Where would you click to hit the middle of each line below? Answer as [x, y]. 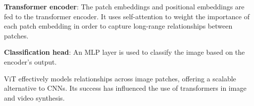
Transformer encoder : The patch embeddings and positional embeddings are [124, 6]
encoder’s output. [30, 61]
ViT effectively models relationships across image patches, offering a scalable [120, 78]
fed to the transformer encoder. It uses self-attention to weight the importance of [127, 16]
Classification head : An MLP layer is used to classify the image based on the [125, 52]
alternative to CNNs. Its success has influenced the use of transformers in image [125, 88]
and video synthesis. [34, 97]
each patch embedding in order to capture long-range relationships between [118, 26]
